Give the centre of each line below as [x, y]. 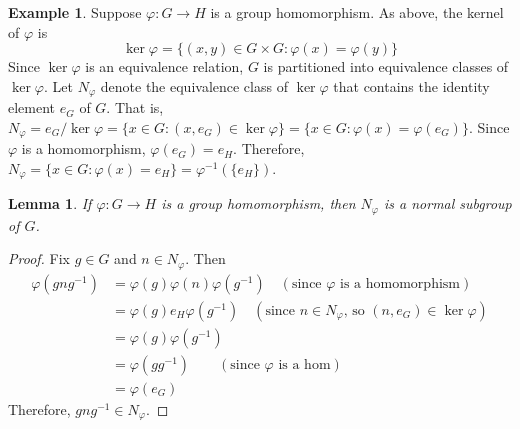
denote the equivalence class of [194, 85]
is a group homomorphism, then [258, 203]
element [32, 107]
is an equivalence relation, [164, 66]
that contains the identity [411, 85]
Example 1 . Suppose [75, 12]
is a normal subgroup [448, 203]
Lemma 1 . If [50, 203]
